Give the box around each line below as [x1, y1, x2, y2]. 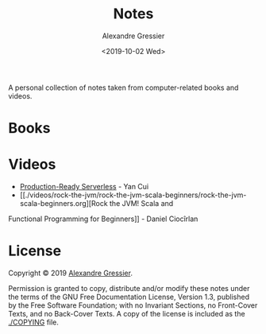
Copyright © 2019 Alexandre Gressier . [8, 268, 133, 278]
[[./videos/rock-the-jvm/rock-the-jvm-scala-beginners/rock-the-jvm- [19, 190, 247, 200]
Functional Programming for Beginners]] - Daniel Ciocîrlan [8, 214, 199, 223]
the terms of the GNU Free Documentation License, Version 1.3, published [8, 292, 250, 301]
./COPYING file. [8, 317, 60, 327]
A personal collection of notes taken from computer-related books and [8, 83, 239, 92]
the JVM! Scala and [110, 199, 174, 208]
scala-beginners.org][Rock [19, 199, 109, 208]
